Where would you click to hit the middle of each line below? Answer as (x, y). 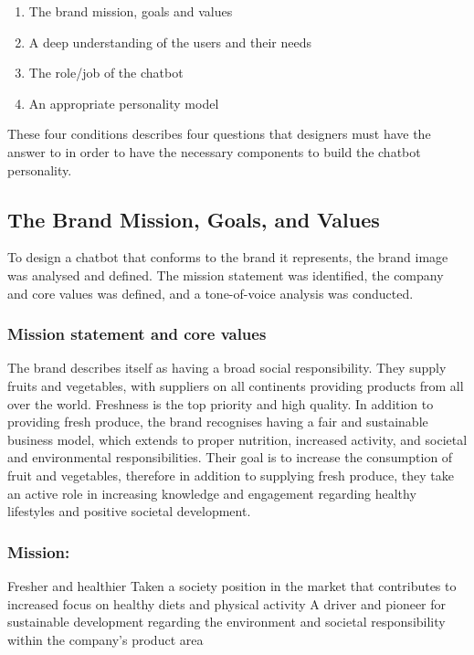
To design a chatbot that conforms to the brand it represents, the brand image (228, 257)
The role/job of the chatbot (106, 73)
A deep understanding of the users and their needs (170, 42)
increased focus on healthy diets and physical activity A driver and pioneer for (227, 603)
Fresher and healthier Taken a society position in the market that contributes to (232, 585)
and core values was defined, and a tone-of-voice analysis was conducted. (211, 293)
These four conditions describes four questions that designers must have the (219, 134)
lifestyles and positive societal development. (129, 511)
